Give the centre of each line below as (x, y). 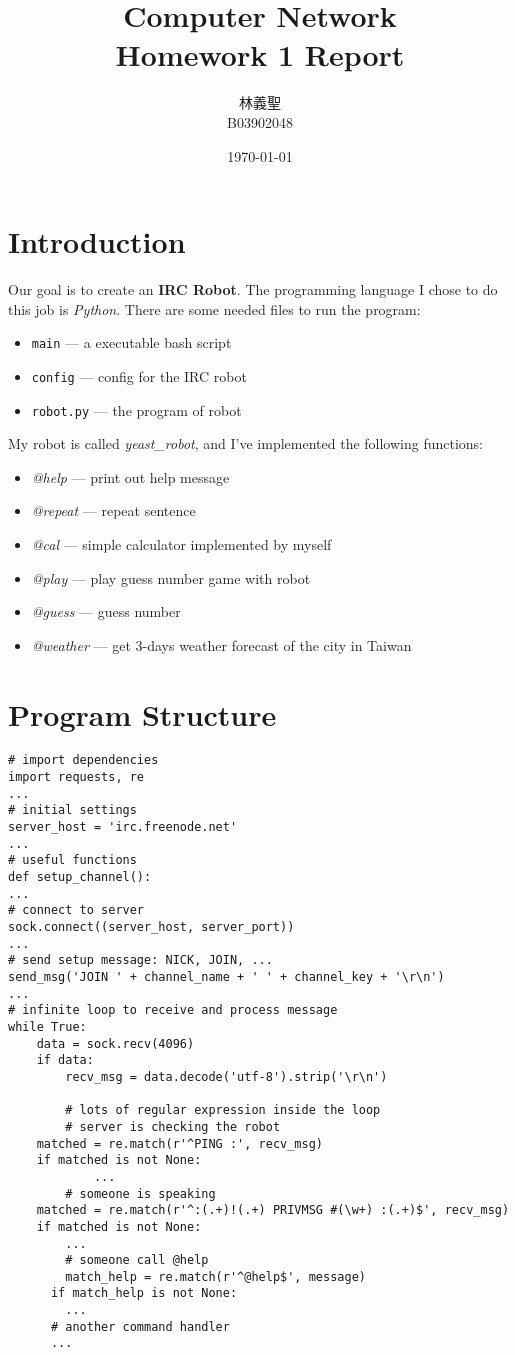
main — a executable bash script (131, 342)
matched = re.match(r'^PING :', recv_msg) (179, 1143)
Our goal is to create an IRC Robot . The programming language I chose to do (253, 289)
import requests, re (76, 777)
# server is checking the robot (173, 1126)
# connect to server (76, 910)
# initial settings (72, 810)
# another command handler (140, 1326)
